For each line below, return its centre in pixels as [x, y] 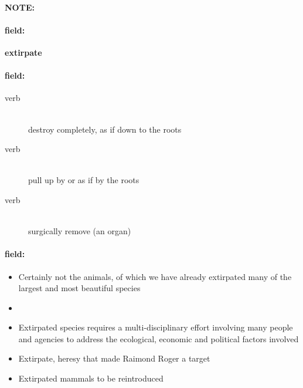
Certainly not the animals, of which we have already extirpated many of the [155, 276]
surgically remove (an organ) [80, 231]
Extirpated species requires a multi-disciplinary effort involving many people [156, 327]
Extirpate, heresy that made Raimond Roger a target [114, 358]
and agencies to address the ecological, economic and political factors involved [159, 338]
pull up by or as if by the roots [84, 180]
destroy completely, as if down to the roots [105, 129]
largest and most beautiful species [79, 288]
